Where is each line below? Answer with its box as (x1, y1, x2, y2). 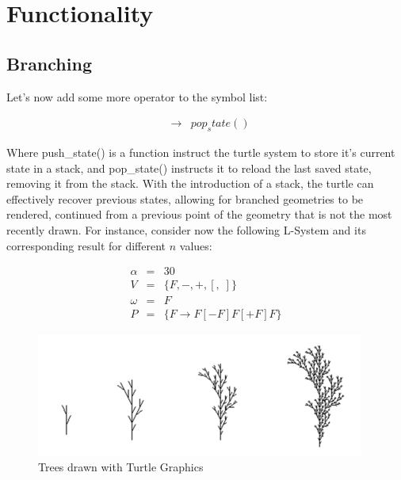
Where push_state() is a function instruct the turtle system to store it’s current (6, 144, 395, 160)
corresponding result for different (6, 237, 166, 253)
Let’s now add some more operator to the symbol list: (6, 88, 268, 105)
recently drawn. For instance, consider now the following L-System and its (6, 221, 366, 238)
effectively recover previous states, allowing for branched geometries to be (6, 190, 364, 207)
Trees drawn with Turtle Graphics (38, 458, 204, 474)
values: (179, 237, 212, 253)
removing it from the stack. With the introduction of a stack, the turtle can (6, 175, 374, 192)
